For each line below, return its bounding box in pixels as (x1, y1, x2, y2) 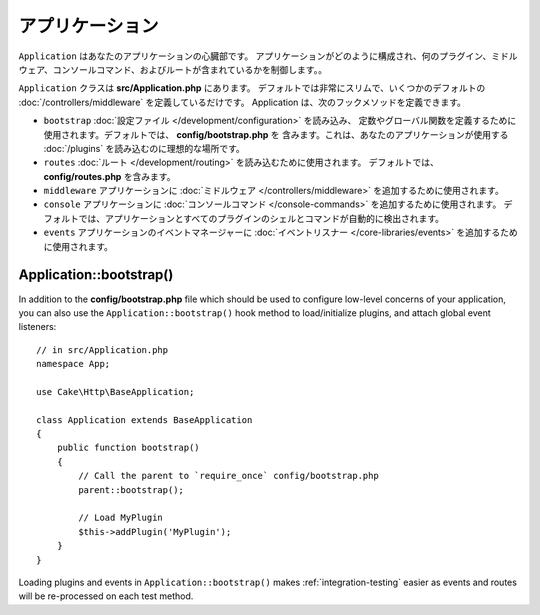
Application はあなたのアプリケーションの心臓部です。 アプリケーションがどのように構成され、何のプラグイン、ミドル (18, 50, 518, 62)
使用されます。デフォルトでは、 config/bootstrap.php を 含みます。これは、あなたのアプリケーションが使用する (43, 128, 509, 140)
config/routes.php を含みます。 (43, 170, 176, 182)
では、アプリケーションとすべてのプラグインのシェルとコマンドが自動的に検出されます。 (78, 212, 445, 224)
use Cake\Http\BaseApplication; (36, 386, 195, 397)
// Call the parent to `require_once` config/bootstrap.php (78, 470, 379, 482)
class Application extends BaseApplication (36, 414, 253, 425)
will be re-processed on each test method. (18, 590, 194, 602)
